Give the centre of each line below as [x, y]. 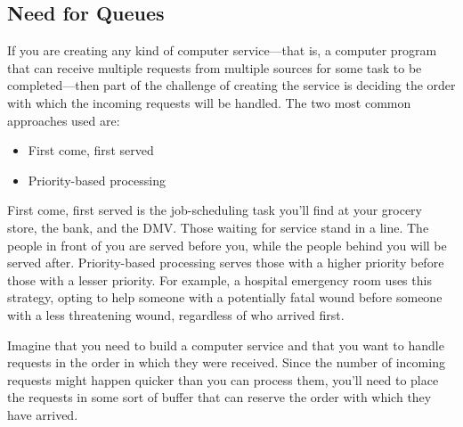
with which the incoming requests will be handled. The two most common [209, 102]
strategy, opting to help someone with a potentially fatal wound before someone [225, 297]
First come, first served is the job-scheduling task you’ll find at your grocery [215, 210]
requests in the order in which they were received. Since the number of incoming [226, 362]
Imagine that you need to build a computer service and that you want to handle [226, 345]
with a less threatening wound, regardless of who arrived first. [176, 314]
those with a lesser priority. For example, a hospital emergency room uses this [219, 279]
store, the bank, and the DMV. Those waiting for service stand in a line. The [218, 227]
